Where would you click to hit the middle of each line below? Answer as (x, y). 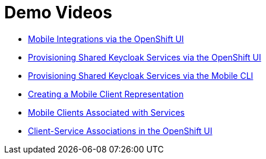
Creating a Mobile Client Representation (106, 94)
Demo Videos (58, 12)
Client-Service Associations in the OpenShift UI (120, 131)
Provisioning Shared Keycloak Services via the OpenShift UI (145, 57)
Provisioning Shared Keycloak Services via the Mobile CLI (141, 75)
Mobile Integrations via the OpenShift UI (106, 39)
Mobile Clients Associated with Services (106, 112)
